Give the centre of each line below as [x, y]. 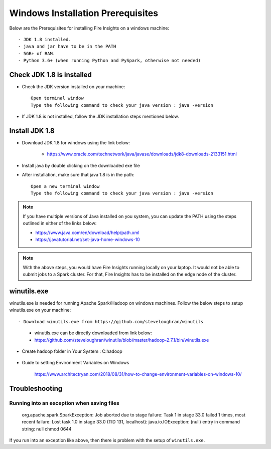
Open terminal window [57, 98]
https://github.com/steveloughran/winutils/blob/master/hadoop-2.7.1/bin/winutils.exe [122, 340]
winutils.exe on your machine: [40, 310]
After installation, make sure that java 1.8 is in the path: [78, 175]
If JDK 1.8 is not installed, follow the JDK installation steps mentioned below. [100, 117]
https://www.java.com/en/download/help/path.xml [87, 233]
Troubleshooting [36, 388]
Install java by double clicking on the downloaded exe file [81, 165]
